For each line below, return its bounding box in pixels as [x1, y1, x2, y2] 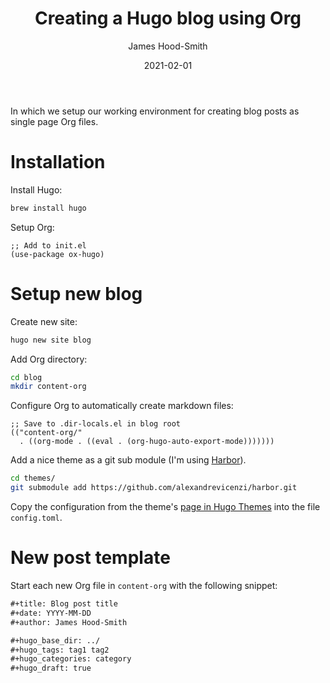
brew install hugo [10, 203, 87, 213]
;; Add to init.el [10, 240, 87, 251]
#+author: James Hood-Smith [10, 617, 128, 627]
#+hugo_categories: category [10, 654, 132, 664]
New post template [10, 547, 171, 569]
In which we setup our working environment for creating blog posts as [10, 105, 300, 117]
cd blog [10, 372, 43, 382]
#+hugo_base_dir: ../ [10, 635, 101, 646]
